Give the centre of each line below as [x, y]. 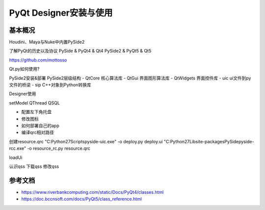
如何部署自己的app [40, 126]
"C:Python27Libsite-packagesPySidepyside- [209, 141]
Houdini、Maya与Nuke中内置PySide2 [47, 42]
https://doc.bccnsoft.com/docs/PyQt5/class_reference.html [82, 199]
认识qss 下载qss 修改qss [34, 166]
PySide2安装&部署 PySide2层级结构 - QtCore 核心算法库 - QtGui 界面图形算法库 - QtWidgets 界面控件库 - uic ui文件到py [130, 78]
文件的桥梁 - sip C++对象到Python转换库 [50, 85]
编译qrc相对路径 [38, 132]
